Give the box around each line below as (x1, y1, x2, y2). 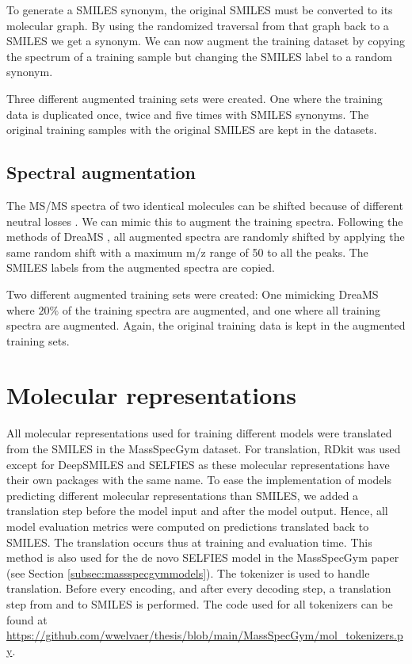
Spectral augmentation (6, 160, 196, 185)
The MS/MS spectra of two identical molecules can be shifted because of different (6, 197, 403, 213)
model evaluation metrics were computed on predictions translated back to (6, 517, 369, 534)
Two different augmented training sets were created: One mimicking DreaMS (6, 285, 379, 302)
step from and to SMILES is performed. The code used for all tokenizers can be (6, 595, 393, 612)
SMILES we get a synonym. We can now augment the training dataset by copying (6, 32, 406, 49)
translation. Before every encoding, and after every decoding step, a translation (6, 580, 391, 597)
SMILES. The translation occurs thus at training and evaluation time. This (6, 533, 372, 550)
